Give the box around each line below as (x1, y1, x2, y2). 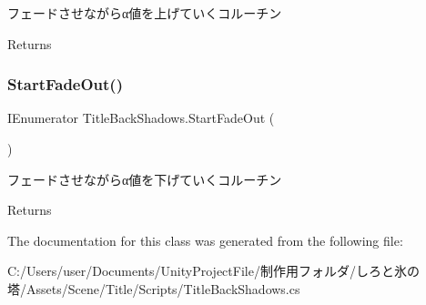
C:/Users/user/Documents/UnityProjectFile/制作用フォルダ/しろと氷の (7, 261, 420, 280)
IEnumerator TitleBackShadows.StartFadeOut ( (7, 108, 275, 127)
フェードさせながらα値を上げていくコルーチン (7, 4, 282, 22)
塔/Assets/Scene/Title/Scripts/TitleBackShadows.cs (7, 279, 300, 298)
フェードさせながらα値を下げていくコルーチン (7, 169, 282, 188)
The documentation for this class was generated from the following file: (7, 230, 403, 249)
